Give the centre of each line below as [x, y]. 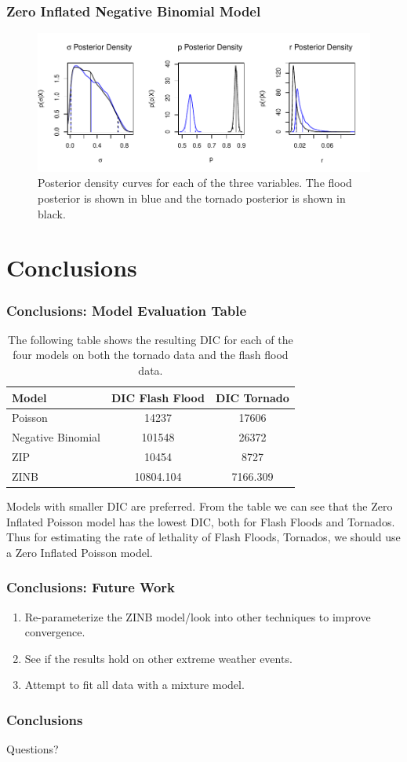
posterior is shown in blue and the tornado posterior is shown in [192, 198]
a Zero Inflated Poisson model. [80, 552]
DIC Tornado [253, 397]
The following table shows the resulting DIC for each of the [151, 339]
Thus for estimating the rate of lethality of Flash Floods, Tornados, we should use [203, 537]
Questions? [33, 749]
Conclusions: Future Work [91, 587]
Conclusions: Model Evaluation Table [127, 310]
